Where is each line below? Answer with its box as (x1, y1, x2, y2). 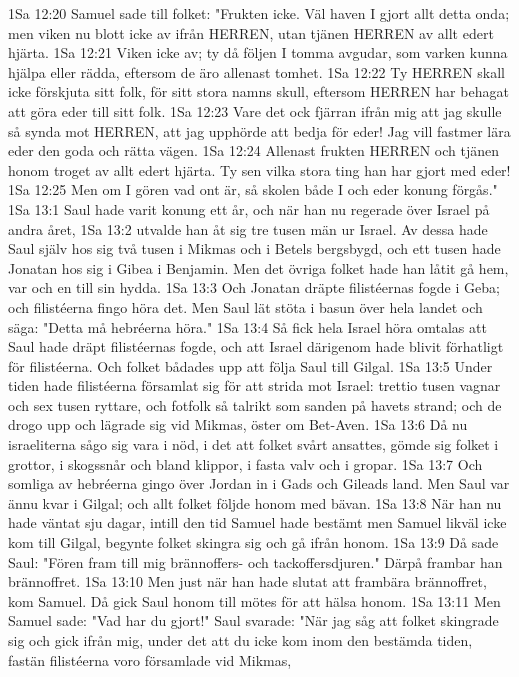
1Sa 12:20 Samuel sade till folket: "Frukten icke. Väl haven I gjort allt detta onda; (8, 3, 510, 23)
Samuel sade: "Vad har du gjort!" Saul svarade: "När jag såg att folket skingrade (8, 610, 499, 631)
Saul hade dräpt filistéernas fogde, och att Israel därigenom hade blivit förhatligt (8, 336, 504, 357)
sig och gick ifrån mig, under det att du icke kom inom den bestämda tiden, (8, 630, 473, 650)
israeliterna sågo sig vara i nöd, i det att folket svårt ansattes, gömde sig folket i (8, 434, 499, 455)
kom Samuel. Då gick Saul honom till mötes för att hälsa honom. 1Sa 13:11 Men (8, 590, 501, 611)
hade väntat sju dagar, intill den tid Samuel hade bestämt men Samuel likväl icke (8, 512, 507, 533)
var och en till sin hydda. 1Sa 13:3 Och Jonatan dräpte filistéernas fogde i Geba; (8, 277, 500, 298)
